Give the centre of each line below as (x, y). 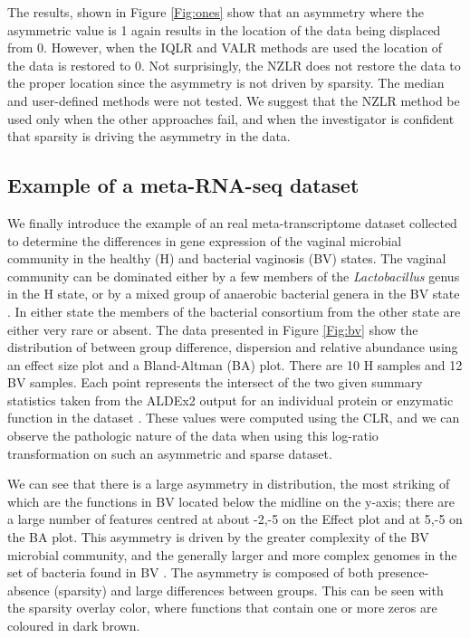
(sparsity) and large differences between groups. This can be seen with (249, 590)
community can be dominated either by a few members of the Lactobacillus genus (234, 276)
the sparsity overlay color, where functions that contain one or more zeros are (222, 608)
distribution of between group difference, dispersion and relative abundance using (233, 347)
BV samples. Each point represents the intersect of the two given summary (215, 382)
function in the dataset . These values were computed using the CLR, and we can (234, 418)
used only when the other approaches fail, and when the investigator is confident (231, 118)
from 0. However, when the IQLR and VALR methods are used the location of (225, 48)
